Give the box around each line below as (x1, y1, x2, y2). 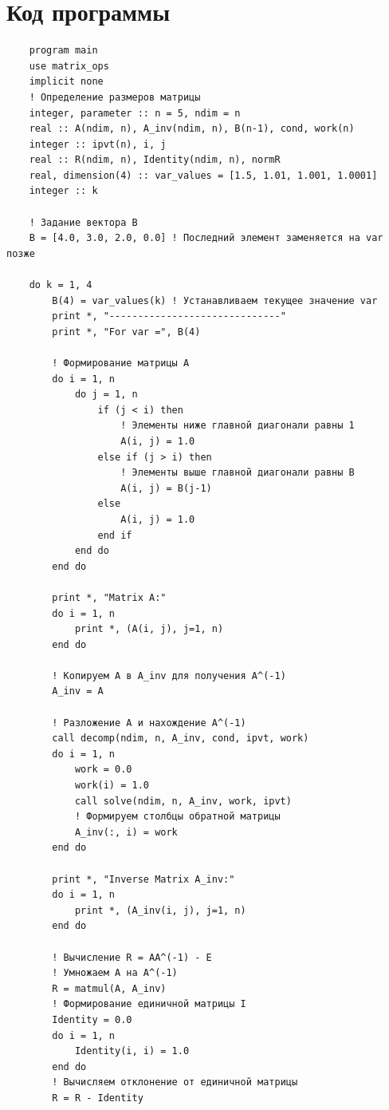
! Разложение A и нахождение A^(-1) (52, 717, 246, 729)
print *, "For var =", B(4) (52, 326, 201, 338)
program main (29, 45, 98, 57)
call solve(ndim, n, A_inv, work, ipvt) (74, 795, 292, 807)
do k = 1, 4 (29, 279, 92, 291)
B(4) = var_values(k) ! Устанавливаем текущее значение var (52, 294, 378, 306)
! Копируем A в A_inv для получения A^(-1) (52, 670, 286, 681)
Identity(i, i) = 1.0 (74, 1045, 190, 1057)
